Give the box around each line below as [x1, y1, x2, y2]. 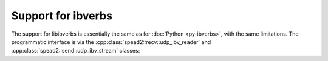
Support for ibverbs [11, 9, 112, 22]
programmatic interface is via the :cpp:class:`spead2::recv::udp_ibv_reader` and [11, 38, 211, 45]
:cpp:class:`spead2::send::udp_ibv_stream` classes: [11, 47, 140, 54]
